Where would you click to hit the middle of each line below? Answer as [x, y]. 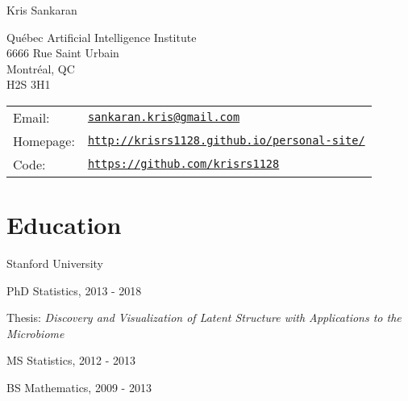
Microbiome [35, 333]
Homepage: [44, 140]
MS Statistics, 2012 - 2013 [71, 360]
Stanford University [55, 263]
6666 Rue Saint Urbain [63, 53]
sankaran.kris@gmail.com [164, 117]
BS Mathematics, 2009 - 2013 [79, 388]
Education [64, 225]
